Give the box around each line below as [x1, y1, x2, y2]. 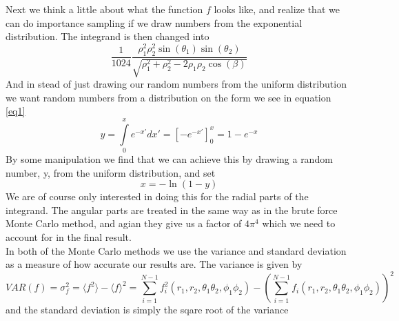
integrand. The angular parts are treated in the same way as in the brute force [6, 202, 338, 217]
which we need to [262, 216, 336, 231]
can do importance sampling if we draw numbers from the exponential [6, 15, 303, 30]
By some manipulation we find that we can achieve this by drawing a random [6, 151, 333, 166]
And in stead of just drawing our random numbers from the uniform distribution [6, 77, 347, 91]
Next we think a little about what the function [6, 2, 203, 16]
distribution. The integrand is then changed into [6, 29, 209, 43]
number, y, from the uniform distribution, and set [6, 165, 216, 179]
